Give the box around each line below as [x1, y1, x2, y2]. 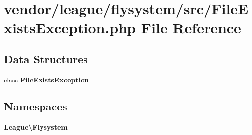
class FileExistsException [4, 74, 89, 84]
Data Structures [4, 51, 88, 66]
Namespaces [4, 98, 67, 113]
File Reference [141, 18, 241, 38]
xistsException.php [4, 18, 136, 38]
